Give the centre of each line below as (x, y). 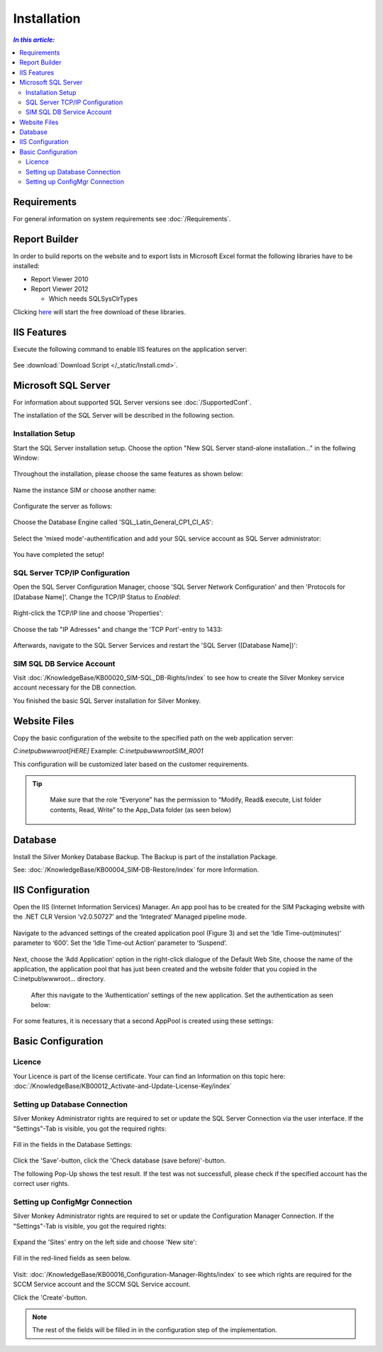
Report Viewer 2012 (60, 289)
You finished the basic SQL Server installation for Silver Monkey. (107, 700)
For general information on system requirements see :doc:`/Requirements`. (122, 218)
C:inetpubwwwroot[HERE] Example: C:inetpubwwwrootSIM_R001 (108, 751)
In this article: (34, 40)
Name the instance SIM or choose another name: (85, 490)
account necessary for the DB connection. (75, 687)
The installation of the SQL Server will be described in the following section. (124, 416)
